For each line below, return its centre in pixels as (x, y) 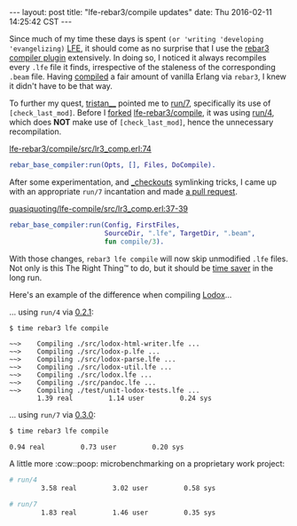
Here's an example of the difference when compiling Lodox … (121, 294)
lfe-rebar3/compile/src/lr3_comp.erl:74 (81, 149)
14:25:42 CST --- (41, 21)
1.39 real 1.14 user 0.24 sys (125, 398)
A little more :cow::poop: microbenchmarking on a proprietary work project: (147, 464)
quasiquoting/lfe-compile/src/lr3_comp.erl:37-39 (99, 208)
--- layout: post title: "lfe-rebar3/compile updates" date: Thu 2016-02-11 (141, 12)
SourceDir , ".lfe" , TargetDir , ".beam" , (180, 233)
